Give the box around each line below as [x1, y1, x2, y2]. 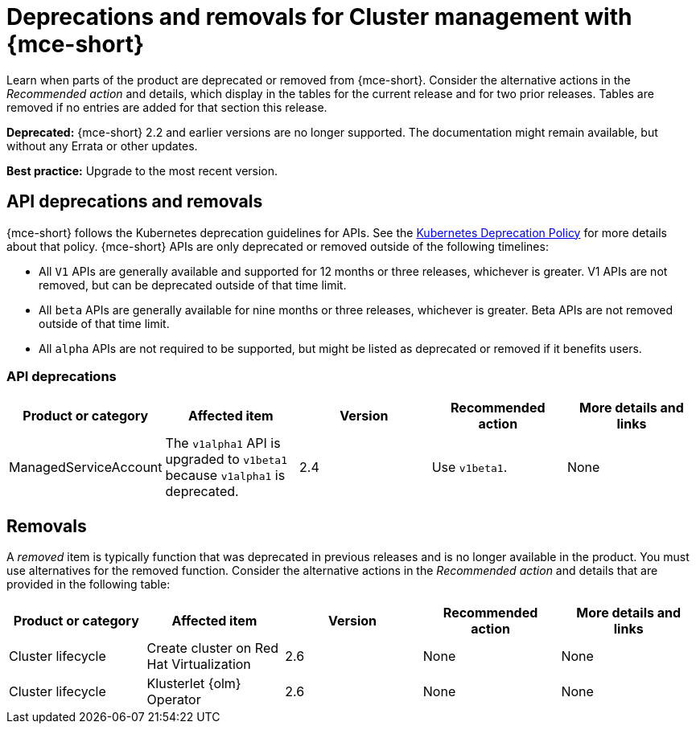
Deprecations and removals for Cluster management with [6, 3, 632, 31]
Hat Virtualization [146, 656, 251, 673]
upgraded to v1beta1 [165, 451, 288, 468]
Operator [146, 691, 201, 708]
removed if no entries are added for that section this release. [6, 100, 327, 114]
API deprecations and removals [6, 191, 263, 212]
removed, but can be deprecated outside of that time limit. [39, 277, 347, 292]
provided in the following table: [6, 577, 171, 592]
